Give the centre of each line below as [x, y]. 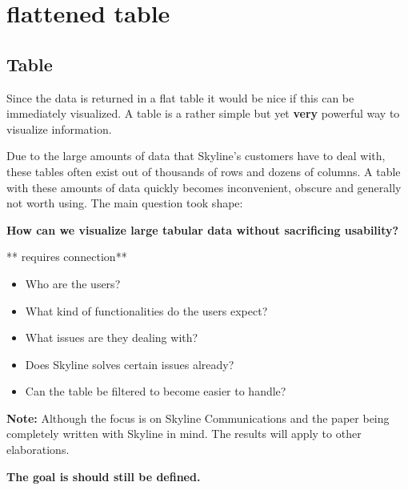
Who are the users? [73, 283]
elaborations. [38, 450]
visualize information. [59, 129]
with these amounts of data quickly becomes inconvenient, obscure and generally [204, 187]
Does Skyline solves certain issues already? [130, 364]
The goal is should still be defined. [104, 476]
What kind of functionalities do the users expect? [146, 310]
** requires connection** [67, 257]
